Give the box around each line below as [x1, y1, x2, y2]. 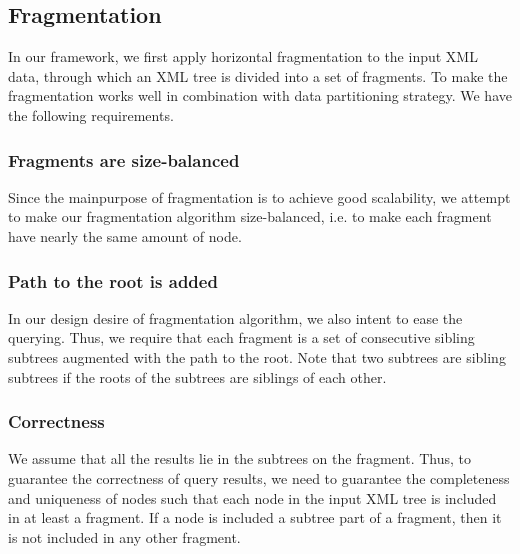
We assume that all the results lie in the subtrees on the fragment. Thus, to [8, 448, 472, 469]
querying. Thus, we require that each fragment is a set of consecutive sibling [8, 327, 475, 348]
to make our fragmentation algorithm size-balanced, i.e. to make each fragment [8, 206, 492, 227]
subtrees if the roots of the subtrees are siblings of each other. [8, 366, 387, 387]
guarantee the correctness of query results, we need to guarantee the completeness [8, 467, 510, 488]
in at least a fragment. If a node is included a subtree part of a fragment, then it [8, 507, 502, 528]
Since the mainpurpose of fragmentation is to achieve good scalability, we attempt [8, 186, 511, 207]
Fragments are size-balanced [8, 147, 240, 172]
